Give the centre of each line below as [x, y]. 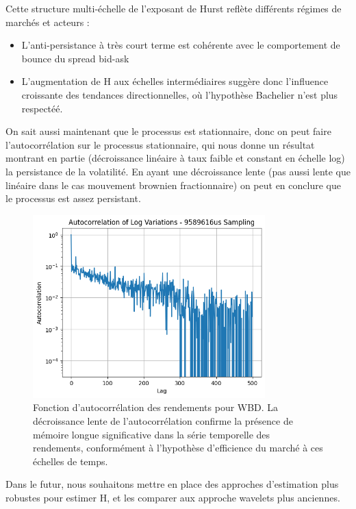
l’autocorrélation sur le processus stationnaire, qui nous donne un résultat [160, 144]
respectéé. [42, 108]
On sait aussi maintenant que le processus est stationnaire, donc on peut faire [168, 131]
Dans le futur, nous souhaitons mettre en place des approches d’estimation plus [172, 484]
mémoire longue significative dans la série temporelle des [152, 434]
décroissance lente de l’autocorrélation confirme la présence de [163, 420]
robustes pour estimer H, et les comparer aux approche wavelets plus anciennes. [173, 497]
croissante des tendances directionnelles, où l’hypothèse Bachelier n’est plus [180, 94]
